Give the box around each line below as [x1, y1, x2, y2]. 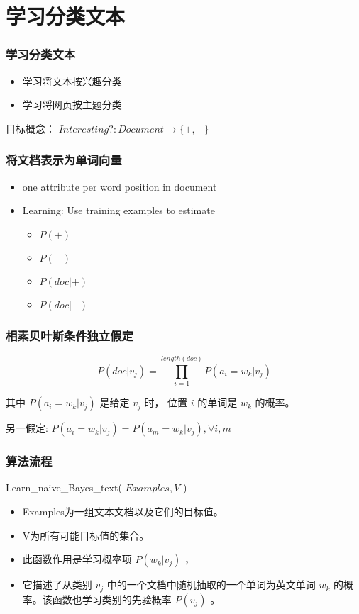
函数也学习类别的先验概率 [52, 591, 172, 606]
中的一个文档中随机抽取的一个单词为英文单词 [106, 577, 316, 592]
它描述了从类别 [22, 577, 92, 592]
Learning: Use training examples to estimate [22, 203, 215, 218]
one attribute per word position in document [22, 179, 217, 194]
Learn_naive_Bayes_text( [6, 480, 122, 495]
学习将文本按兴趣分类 [22, 73, 122, 88]
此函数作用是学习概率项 [22, 552, 132, 566]
